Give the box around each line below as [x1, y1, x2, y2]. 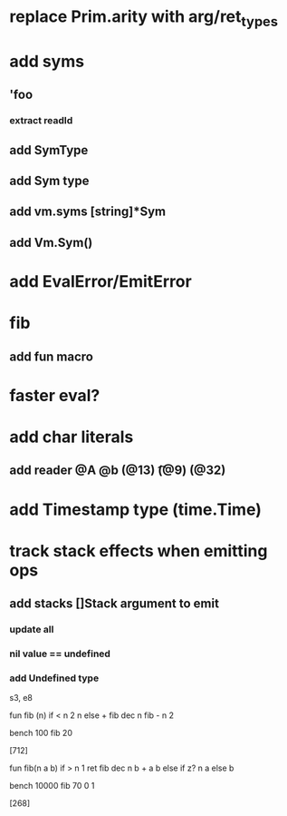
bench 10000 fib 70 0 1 [9, 781, 95, 791]
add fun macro [9, 349, 93, 364]
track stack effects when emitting [9, 540, 268, 561]
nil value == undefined [9, 647, 111, 660]
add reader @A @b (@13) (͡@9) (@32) [9, 463, 226, 478]
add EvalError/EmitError [9, 271, 192, 292]
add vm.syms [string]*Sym [9, 204, 166, 220]
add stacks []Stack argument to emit [9, 596, 220, 612]
